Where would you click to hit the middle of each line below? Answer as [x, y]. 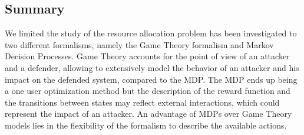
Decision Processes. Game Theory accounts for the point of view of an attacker [147, 56]
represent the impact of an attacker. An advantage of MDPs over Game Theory [148, 114]
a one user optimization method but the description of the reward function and [148, 91]
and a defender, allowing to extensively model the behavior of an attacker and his [152, 67]
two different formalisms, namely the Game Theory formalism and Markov [139, 44]
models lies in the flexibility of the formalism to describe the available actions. [146, 125]
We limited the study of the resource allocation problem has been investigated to [151, 33]
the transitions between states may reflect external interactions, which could [142, 102]
